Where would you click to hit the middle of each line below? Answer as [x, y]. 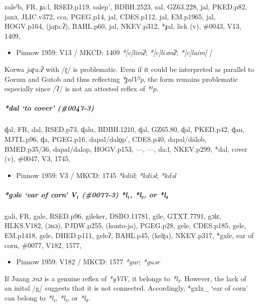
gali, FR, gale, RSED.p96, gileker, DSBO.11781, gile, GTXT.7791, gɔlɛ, [113, 215]
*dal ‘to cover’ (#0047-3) [49, 108]
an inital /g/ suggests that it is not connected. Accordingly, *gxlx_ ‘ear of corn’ [126, 288]
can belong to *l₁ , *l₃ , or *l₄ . [47, 298]
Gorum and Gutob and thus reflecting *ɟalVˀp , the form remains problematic [121, 79]
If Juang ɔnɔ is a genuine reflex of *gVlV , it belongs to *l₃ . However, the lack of [126, 278]
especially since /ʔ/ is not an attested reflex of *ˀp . [82, 89]
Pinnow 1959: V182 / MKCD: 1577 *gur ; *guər [88, 262]
